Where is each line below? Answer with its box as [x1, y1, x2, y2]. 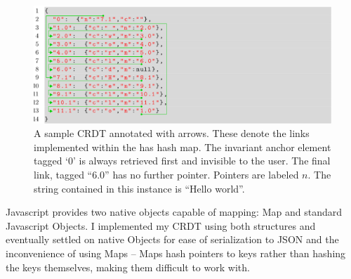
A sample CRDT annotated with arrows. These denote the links [34, 126, 310, 141]
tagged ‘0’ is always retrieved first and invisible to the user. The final [34, 153, 331, 168]
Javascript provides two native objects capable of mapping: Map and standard [6, 205, 342, 219]
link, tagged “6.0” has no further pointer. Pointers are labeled [34, 167, 299, 182]
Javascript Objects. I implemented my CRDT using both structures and [6, 218, 316, 233]
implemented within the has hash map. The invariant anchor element [34, 139, 331, 154]
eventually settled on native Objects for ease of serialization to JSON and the [6, 232, 339, 247]
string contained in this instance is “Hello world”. [34, 181, 245, 195]
